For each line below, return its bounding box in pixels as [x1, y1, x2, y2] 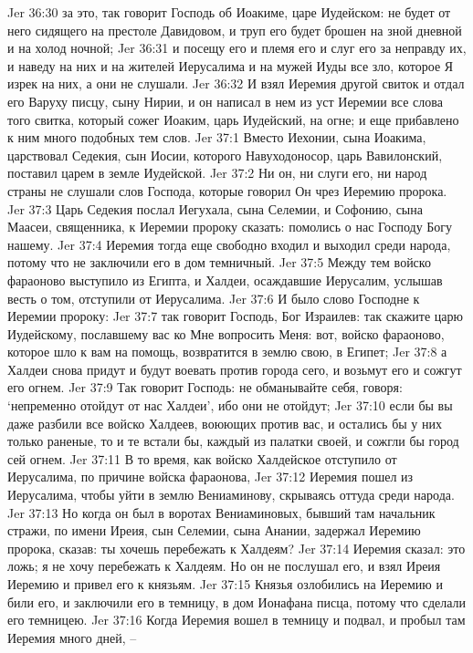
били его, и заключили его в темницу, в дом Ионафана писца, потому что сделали [7, 592, 467, 611]
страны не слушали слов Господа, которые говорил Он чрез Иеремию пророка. [7, 181, 447, 200]
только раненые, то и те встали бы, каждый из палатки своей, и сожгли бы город [7, 431, 459, 451]
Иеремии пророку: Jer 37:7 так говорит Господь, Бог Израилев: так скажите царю [7, 306, 463, 326]
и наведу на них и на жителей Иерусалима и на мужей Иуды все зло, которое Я [7, 56, 454, 75]
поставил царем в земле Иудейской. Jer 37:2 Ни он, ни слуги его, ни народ [7, 163, 427, 182]
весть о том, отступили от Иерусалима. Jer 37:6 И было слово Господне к [7, 288, 420, 307]
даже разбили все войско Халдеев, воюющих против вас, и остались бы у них [7, 413, 442, 432]
